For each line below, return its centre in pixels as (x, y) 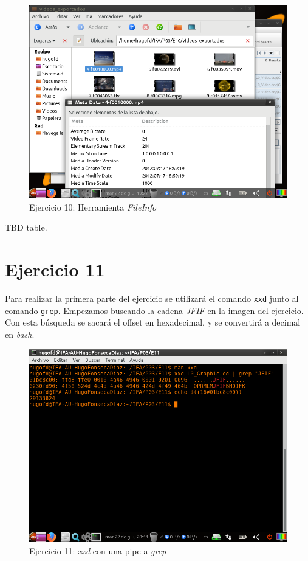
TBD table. (26, 227)
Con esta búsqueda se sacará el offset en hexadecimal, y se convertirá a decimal (153, 322)
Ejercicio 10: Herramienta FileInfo (93, 207)
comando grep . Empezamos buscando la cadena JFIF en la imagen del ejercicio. (154, 310)
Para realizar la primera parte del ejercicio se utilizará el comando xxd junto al (152, 298)
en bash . (20, 334)
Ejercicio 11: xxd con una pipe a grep (98, 551)
